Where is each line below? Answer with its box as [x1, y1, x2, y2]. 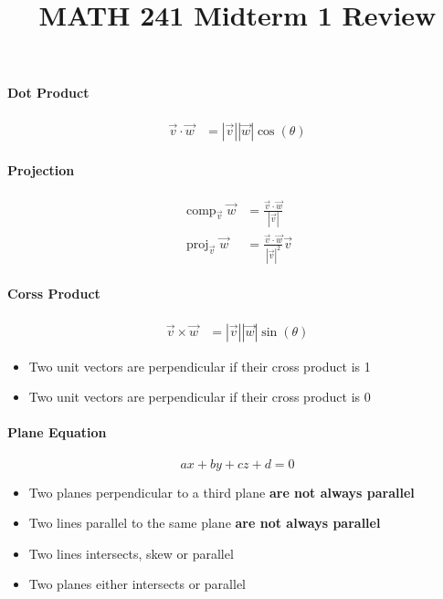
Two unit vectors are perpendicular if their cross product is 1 [28, 356, 371, 375]
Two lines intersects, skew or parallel [28, 543, 234, 562]
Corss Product [7, 284, 100, 303]
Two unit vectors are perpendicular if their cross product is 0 [28, 387, 371, 406]
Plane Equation [7, 423, 107, 442]
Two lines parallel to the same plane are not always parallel [28, 513, 381, 532]
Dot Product [7, 83, 90, 102]
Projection [7, 161, 75, 180]
